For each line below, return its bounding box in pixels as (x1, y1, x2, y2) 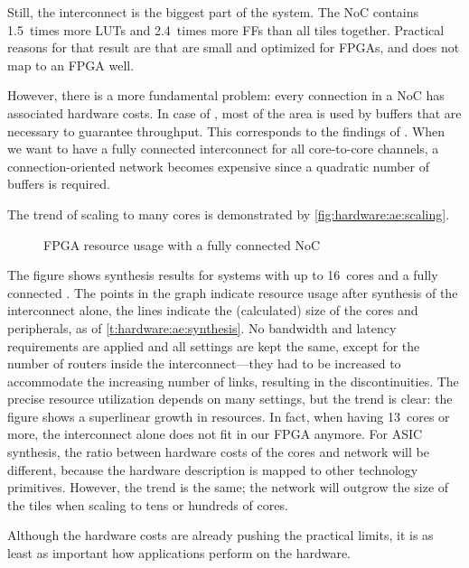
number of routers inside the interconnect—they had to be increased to (7, 354, 401, 373)
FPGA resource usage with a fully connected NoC (43, 235, 320, 254)
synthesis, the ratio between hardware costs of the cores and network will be (7, 442, 429, 461)
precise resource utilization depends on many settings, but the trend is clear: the (7, 389, 453, 408)
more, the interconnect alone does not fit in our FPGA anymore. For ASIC (7, 424, 423, 443)
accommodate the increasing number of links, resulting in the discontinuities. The (7, 371, 459, 390)
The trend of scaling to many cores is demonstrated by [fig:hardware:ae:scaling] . (7, 204, 450, 223)
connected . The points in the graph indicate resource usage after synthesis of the (7, 283, 458, 302)
